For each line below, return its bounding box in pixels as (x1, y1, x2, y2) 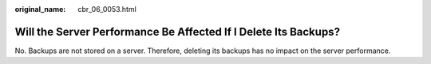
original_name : (14, 5, 66, 13)
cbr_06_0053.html (77, 5, 137, 13)
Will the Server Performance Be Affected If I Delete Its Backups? (14, 24, 341, 39)
